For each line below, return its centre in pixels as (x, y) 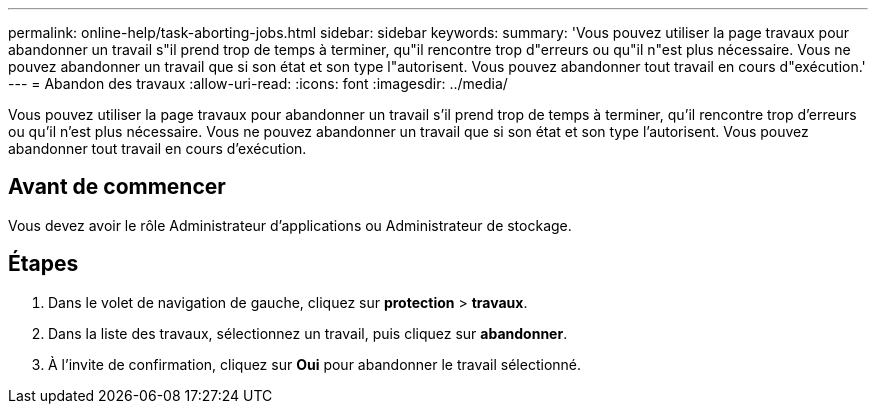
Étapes (43, 264)
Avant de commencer (117, 187)
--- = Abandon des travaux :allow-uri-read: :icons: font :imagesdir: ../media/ (258, 83)
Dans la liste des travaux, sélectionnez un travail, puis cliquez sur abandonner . (308, 333)
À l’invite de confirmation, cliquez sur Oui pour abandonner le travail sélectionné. (315, 364)
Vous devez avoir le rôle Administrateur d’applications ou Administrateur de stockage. (290, 225)
